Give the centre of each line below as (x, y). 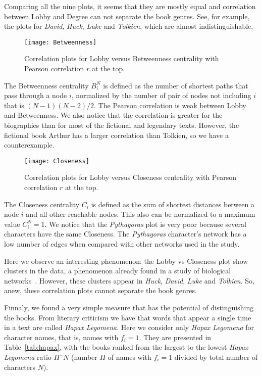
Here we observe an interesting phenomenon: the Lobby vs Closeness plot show (126, 261)
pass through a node (36, 95)
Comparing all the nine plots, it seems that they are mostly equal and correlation (130, 6)
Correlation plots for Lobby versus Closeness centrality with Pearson (130, 177)
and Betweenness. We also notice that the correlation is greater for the (113, 115)
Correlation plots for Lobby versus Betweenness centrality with (122, 58)
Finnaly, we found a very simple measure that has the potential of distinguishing (129, 307)
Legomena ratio (28, 357)
